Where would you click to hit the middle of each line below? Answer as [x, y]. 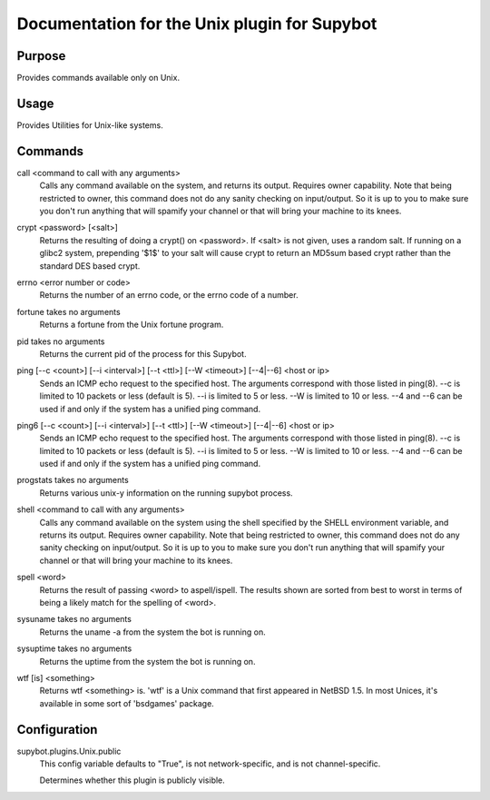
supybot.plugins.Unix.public [69, 751]
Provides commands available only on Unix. [98, 78]
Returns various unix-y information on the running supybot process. [167, 493]
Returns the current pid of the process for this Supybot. [143, 353]
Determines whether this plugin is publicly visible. [132, 780]
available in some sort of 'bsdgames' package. [127, 703]
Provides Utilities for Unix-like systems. [90, 125]
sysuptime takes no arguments [74, 648]
